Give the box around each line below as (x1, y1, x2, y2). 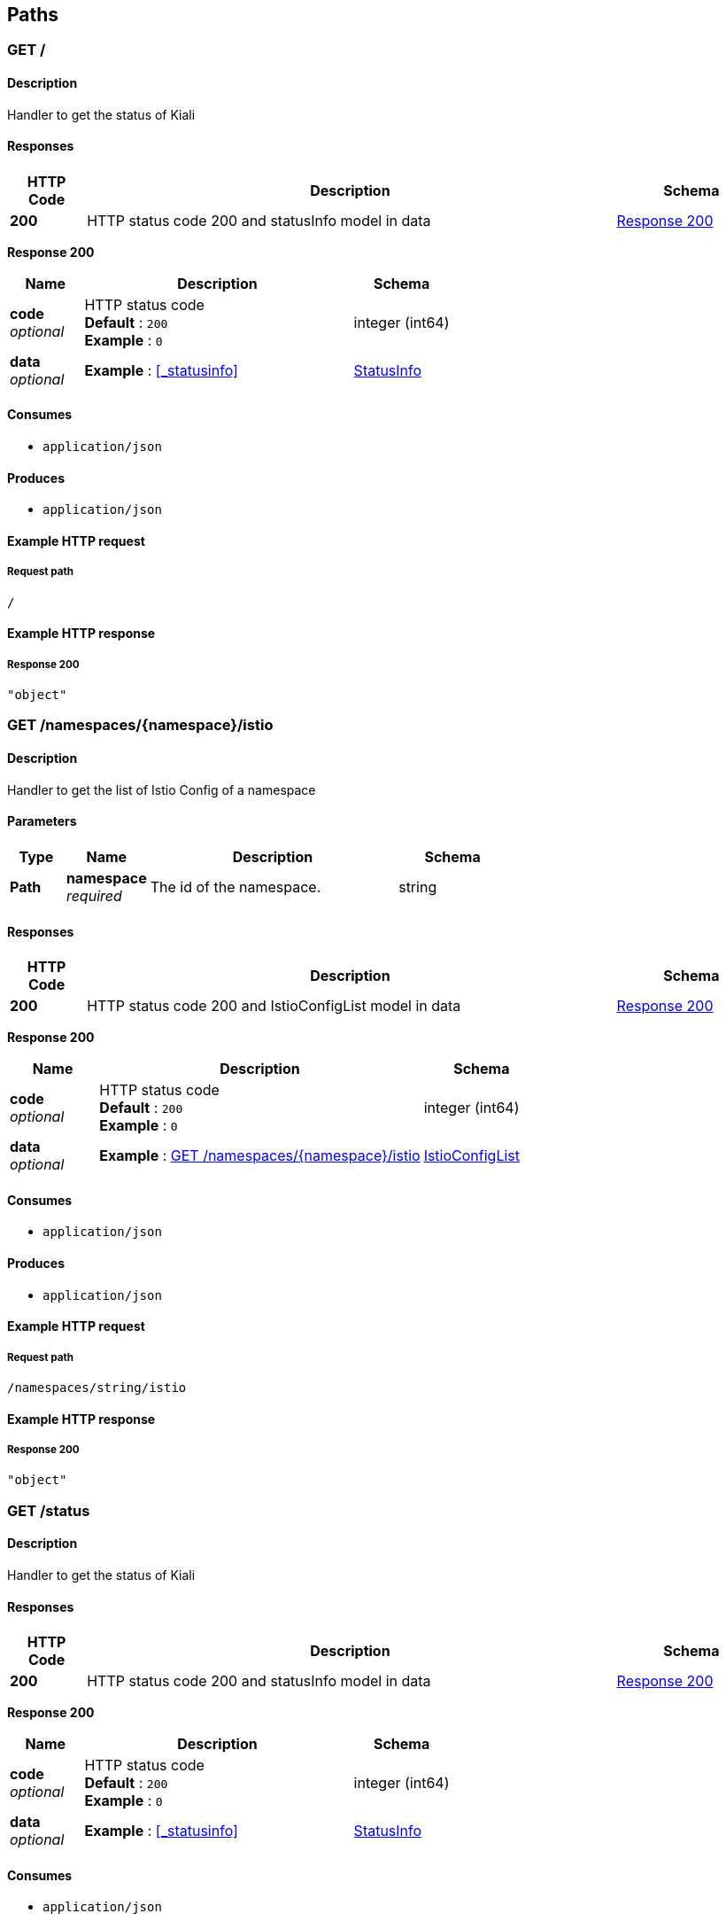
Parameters (7, 813, 77, 829)
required (66, 886, 122, 905)
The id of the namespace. (150, 877, 321, 896)
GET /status (7, 1501, 90, 1520)
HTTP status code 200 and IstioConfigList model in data (87, 997, 461, 1015)
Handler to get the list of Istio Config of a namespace (7, 782, 316, 797)
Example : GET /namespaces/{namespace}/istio (99, 1147, 421, 1165)
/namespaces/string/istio (7, 1380, 187, 1395)
